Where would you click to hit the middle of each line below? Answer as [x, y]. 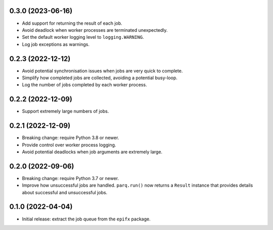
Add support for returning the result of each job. [72, 23]
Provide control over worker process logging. [69, 145]
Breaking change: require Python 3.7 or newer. [71, 178]
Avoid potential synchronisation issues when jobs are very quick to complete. [102, 71]
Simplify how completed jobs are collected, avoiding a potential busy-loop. [100, 78]
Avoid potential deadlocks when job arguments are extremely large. [92, 152]
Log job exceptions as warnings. [56, 44]
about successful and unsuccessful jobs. [65, 192]
